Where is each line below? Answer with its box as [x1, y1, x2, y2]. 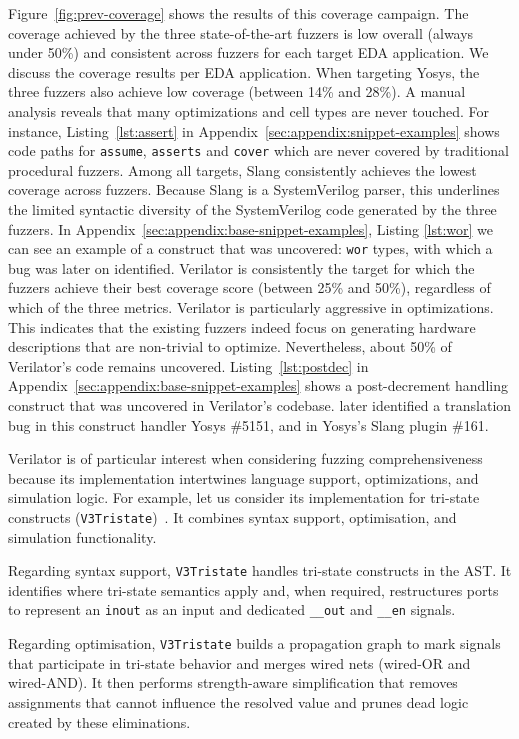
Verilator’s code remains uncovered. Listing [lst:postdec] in [8, 355, 369, 376]
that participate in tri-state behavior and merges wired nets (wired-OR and [8, 652, 471, 673]
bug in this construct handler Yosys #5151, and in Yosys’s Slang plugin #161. [8, 414, 489, 435]
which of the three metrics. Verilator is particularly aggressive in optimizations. [8, 297, 494, 318]
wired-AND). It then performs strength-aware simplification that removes [8, 672, 458, 693]
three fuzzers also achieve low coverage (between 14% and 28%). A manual [8, 81, 466, 102]
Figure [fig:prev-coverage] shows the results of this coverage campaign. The [8, 3, 469, 23]
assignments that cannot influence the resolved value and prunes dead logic [8, 691, 469, 712]
